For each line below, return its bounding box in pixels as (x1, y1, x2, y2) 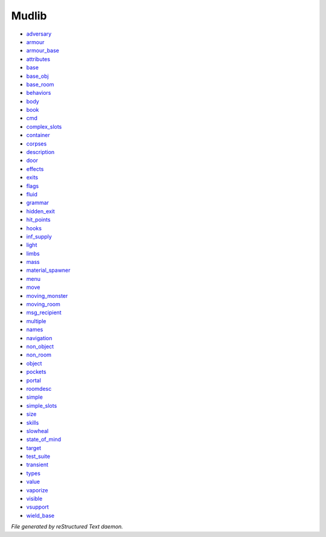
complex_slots (26, 123, 62, 130)
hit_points (26, 216, 51, 223)
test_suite (26, 453, 51, 460)
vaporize (26, 486, 48, 494)
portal (26, 376, 42, 384)
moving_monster (26, 292, 68, 299)
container (26, 132, 51, 139)
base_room (26, 80, 54, 88)
